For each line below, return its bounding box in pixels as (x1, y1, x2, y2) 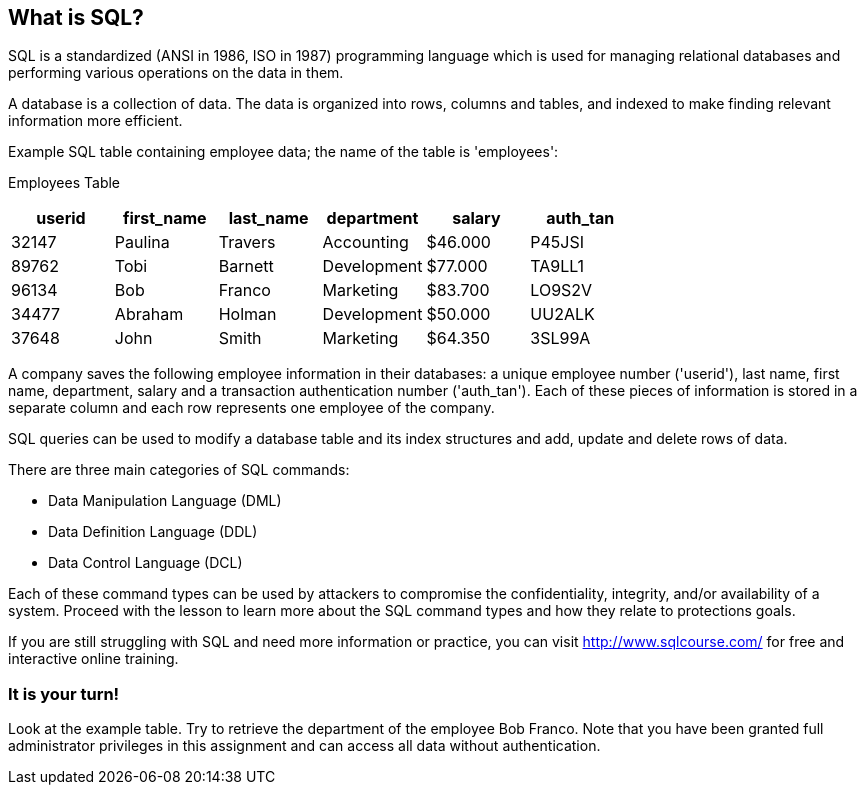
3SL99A (530, 328, 591, 349)
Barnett (218, 256, 274, 277)
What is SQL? (8, 5, 144, 30)
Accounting (322, 232, 409, 253)
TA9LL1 (530, 256, 585, 277)
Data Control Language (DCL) (48, 554, 243, 572)
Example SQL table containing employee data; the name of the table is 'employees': (8, 143, 559, 161)
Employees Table (8, 174, 121, 192)
